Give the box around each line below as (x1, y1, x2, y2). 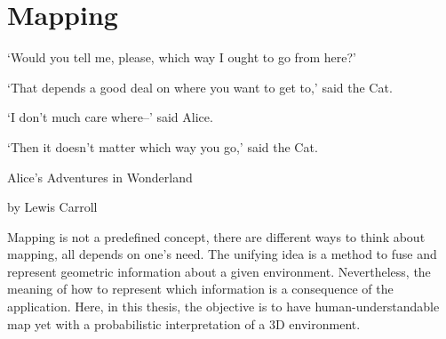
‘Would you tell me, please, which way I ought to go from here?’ (7, 48, 356, 67)
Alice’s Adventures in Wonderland (7, 167, 193, 186)
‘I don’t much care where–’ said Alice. (7, 108, 213, 126)
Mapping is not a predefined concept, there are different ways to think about (7, 227, 426, 246)
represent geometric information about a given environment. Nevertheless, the (7, 262, 431, 280)
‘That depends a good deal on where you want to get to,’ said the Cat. (7, 77, 393, 96)
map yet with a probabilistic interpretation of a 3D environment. (7, 314, 361, 333)
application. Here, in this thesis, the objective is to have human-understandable (7, 297, 440, 316)
